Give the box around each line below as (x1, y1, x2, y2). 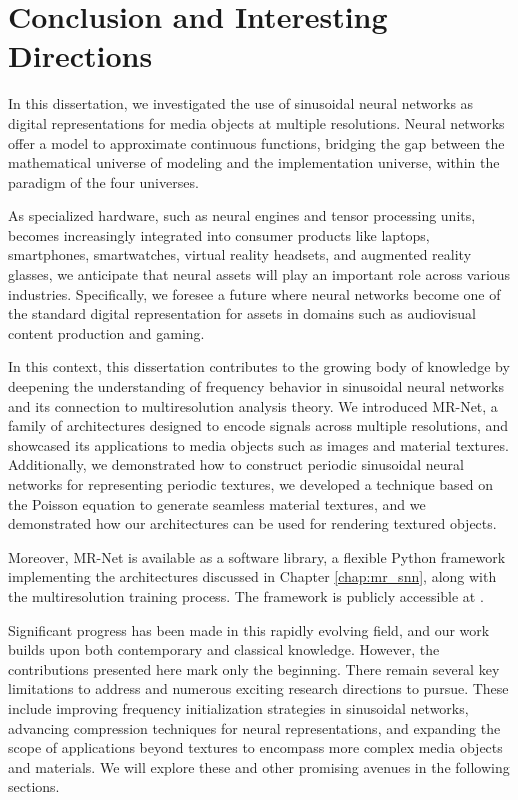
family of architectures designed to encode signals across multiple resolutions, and (8, 415, 509, 436)
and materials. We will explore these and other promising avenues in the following (8, 756, 510, 777)
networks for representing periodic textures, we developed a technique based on (8, 474, 494, 494)
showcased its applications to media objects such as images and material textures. (8, 434, 509, 455)
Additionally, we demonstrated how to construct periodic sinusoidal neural (8, 454, 464, 475)
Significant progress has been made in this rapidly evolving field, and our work (8, 619, 490, 640)
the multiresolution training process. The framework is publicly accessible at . (8, 585, 484, 606)
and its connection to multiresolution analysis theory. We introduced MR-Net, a (8, 395, 498, 416)
